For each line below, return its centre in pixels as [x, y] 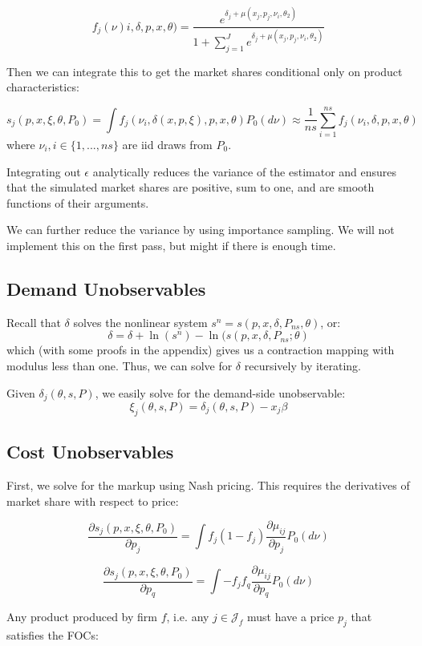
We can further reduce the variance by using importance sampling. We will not [201, 230]
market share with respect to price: [93, 501]
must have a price [291, 617]
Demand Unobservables [106, 288]
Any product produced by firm [82, 617]
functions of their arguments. [78, 202]
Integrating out [44, 171]
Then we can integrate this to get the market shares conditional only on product [205, 71]
